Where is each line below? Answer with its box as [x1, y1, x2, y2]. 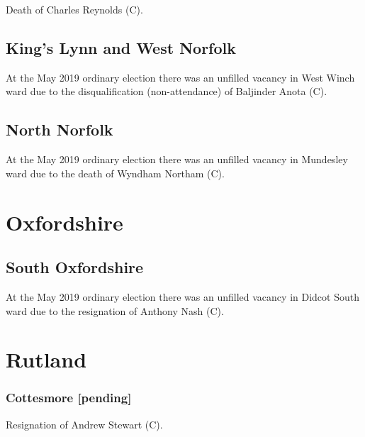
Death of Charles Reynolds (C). [6, 2, 143, 16]
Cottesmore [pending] [6, 389, 132, 406]
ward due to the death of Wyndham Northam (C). [6, 165, 225, 180]
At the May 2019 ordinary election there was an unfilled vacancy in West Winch [6, 70, 355, 84]
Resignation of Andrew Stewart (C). [6, 416, 163, 431]
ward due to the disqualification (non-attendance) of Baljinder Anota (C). [6, 84, 327, 99]
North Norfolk [6, 118, 113, 140]
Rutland [6, 345, 87, 374]
